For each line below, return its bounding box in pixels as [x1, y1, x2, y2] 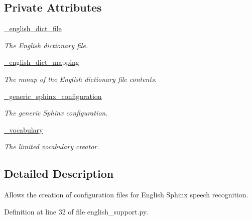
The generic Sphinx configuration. [4, 107, 108, 118]
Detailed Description [4, 166, 114, 181]
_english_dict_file [4, 23, 62, 34]
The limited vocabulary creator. [4, 141, 99, 152]
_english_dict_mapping [4, 57, 79, 67]
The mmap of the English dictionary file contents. [4, 73, 157, 84]
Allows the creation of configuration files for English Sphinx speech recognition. [4, 189, 248, 200]
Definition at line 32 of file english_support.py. [4, 206, 149, 216]
